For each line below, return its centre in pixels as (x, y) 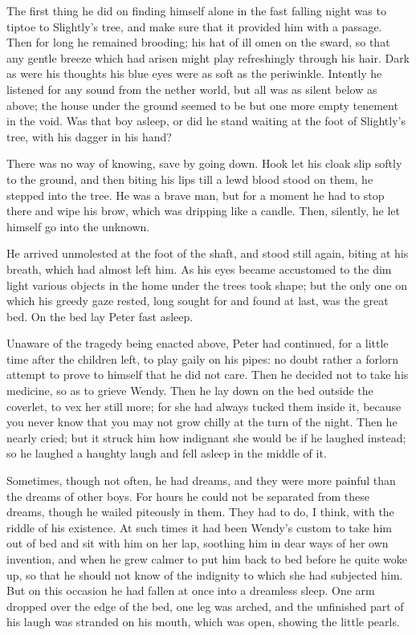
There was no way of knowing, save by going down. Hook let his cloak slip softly (204, 163)
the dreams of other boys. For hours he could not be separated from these (188, 496)
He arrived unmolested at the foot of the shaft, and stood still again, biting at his (208, 253)
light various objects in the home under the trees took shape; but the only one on (207, 285)
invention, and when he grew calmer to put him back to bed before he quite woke (207, 559)
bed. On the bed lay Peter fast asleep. (100, 316)
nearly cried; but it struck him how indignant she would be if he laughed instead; (206, 437)
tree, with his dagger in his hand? (89, 136)
